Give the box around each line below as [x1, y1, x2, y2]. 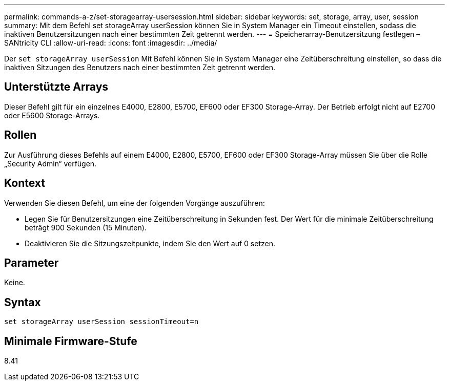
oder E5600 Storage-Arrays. [4, 111, 100, 120]
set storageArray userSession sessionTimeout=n [4, 317, 199, 326]
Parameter [4, 256, 59, 269]
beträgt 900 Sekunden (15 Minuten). [25, 223, 147, 232]
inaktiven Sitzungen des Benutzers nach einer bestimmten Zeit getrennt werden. [4, 63, 276, 72]
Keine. [4, 278, 25, 287]
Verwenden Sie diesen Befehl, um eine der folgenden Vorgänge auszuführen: [4, 198, 265, 207]
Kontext [4, 177, 45, 190]
